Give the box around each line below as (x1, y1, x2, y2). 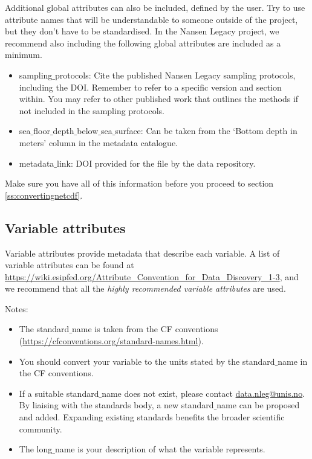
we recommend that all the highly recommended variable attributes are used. (5, 282, 286, 295)
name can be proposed (216, 399, 300, 411)
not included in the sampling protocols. (19, 104, 164, 117)
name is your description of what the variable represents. (54, 443, 265, 455)
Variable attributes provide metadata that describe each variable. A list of (5, 246, 280, 259)
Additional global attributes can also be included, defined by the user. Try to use (5, 1, 305, 13)
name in (278, 355, 308, 367)
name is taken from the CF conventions (72, 323, 218, 335)
